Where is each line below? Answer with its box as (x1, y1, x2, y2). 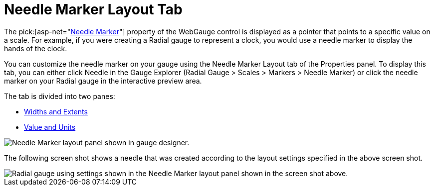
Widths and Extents (24, 107, 88, 116)
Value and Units (24, 122, 76, 131)
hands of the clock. (4, 44, 67, 53)
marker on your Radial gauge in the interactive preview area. (4, 76, 202, 85)
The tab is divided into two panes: (4, 92, 115, 100)
